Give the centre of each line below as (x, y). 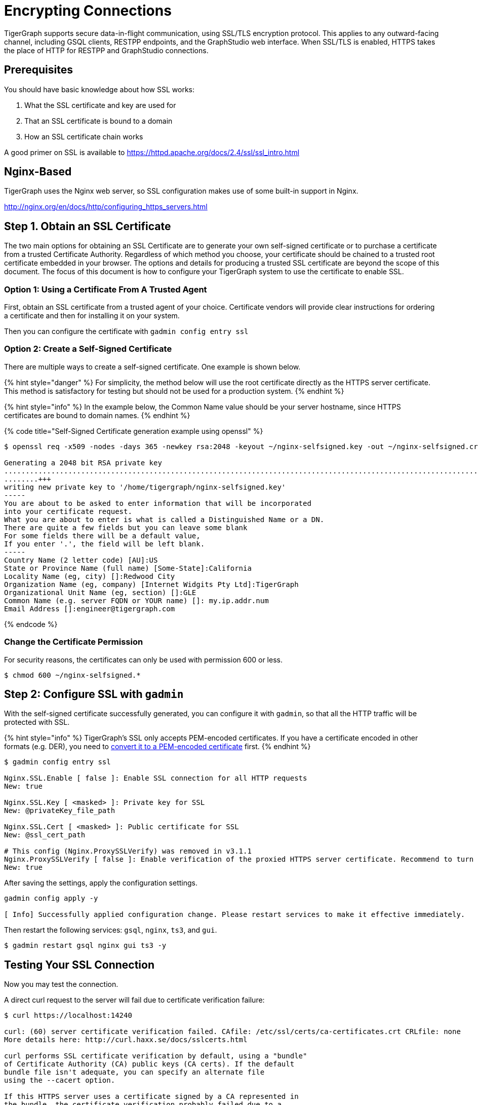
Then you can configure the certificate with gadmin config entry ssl (126, 331)
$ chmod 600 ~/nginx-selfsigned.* (72, 675)
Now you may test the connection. (61, 984)
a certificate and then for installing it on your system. (92, 316)
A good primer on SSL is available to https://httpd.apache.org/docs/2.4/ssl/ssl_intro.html (152, 152)
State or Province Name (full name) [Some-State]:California (128, 568)
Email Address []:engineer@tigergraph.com (90, 609)
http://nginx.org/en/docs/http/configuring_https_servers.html (106, 207)
